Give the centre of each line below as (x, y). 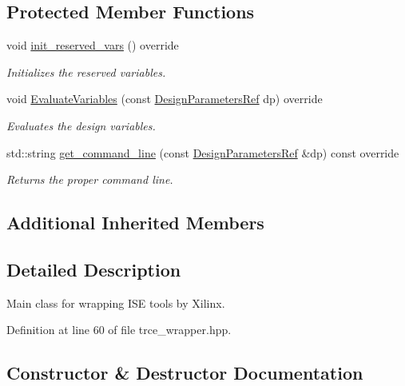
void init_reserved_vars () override (93, 45)
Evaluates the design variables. (81, 125)
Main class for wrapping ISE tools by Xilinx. (116, 302)
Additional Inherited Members (135, 223)
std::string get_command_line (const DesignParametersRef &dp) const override (203, 152)
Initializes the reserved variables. (86, 72)
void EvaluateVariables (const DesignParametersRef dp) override (165, 99)
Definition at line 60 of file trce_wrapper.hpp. (119, 330)
